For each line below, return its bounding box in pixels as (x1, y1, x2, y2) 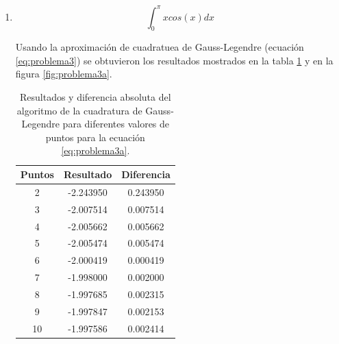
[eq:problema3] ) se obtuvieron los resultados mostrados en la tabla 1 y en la (15, 53, 334, 67)
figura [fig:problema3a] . (15, 66, 112, 81)
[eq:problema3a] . (61, 143, 130, 158)
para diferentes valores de (62, 116, 170, 131)
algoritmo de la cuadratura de (16, 103, 142, 117)
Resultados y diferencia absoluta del (19, 90, 171, 104)
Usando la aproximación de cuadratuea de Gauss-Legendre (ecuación (15, 40, 304, 54)
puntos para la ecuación (45, 130, 145, 144)
